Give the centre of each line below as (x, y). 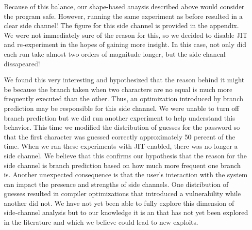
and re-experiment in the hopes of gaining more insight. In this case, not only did (125, 44)
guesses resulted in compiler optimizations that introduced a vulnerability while (122, 193)
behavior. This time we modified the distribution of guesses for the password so (122, 127)
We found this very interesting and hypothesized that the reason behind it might (124, 80)
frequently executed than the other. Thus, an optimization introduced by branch (124, 99)
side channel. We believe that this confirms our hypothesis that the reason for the (125, 155)
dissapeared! (22, 63)
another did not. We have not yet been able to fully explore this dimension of (119, 203)
